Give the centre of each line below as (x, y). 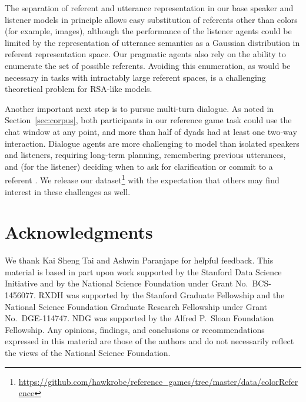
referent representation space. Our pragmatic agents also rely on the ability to (145, 54)
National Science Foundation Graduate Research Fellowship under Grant (136, 306)
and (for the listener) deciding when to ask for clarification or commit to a (139, 166)
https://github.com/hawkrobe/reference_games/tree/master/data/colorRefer (158, 381)
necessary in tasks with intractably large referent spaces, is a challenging (135, 77)
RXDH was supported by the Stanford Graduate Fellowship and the (162, 295)
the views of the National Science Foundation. (88, 353)
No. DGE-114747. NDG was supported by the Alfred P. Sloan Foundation (139, 318)
